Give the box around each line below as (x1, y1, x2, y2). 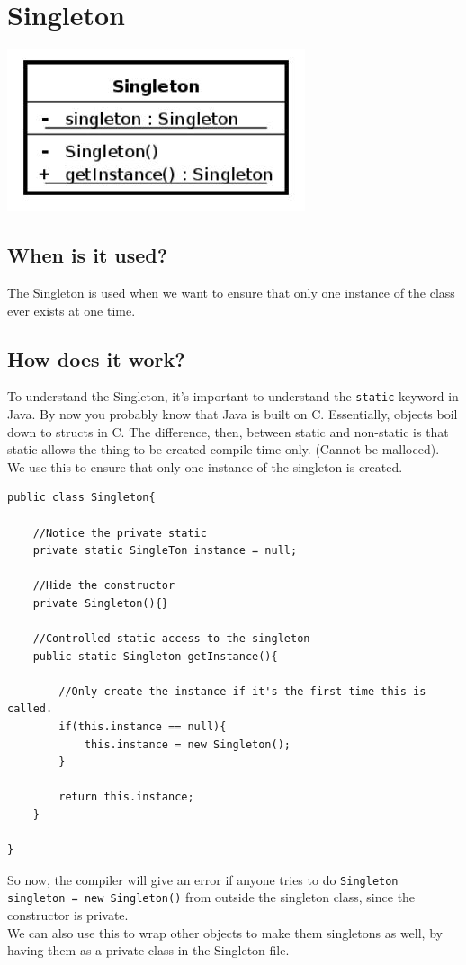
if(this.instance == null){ (58, 720, 227, 734)
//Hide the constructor (32, 579, 175, 593)
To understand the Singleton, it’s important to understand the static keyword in (7, 387, 459, 406)
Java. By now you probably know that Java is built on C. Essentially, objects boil (7, 404, 458, 423)
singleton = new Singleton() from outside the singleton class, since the (7, 888, 416, 907)
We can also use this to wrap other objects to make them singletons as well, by (7, 923, 443, 942)
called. (7, 702, 53, 716)
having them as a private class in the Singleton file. (7, 941, 290, 960)
